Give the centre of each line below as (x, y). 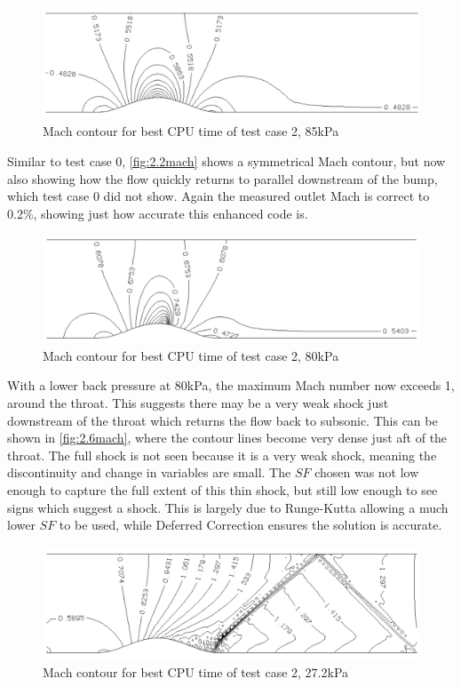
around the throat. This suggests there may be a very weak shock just (198, 402)
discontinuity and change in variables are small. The (149, 472)
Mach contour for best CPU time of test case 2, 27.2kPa (196, 672)
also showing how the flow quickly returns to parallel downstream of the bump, (223, 178)
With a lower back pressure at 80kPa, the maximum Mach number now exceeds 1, (231, 385)
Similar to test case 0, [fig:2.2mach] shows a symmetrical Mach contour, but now (227, 161)
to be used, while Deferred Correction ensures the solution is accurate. (250, 525)
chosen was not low (367, 472)
